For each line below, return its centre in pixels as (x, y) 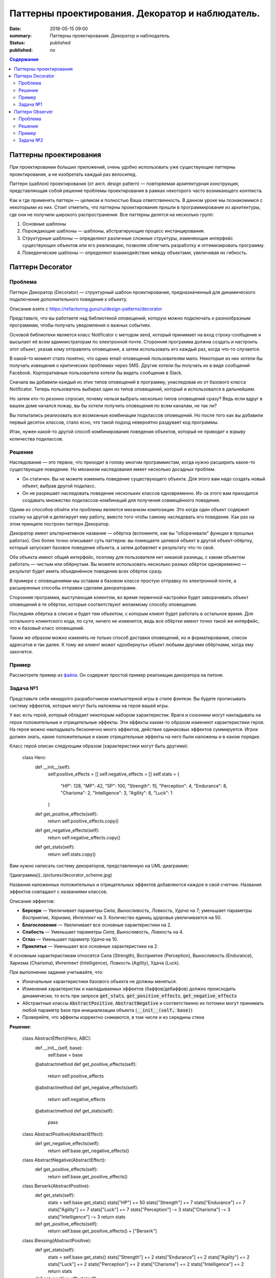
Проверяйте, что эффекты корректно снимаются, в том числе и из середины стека (113, 1017)
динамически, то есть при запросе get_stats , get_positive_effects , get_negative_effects (130, 996)
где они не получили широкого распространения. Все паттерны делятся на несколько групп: (112, 214)
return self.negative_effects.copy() (84, 837)
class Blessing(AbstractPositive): (57, 1240)
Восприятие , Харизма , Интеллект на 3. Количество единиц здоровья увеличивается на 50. (122, 918)
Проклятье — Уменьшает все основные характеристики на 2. (90, 946)
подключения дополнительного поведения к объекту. (68, 300)
